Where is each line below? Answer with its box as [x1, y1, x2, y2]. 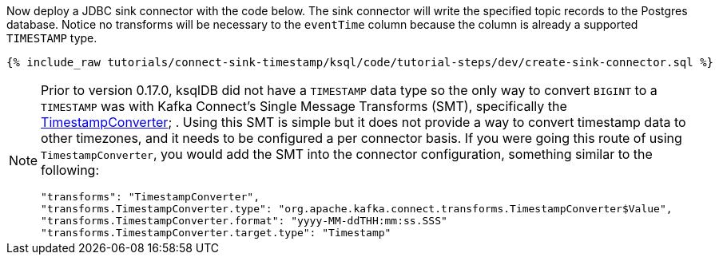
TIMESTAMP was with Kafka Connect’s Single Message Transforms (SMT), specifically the [41, 98, 567, 114]
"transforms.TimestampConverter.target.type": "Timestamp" [41, 227, 391, 239]
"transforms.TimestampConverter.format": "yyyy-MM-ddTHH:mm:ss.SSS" [41, 215, 447, 227]
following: [41, 162, 100, 178]
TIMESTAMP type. [6, 31, 97, 45]
